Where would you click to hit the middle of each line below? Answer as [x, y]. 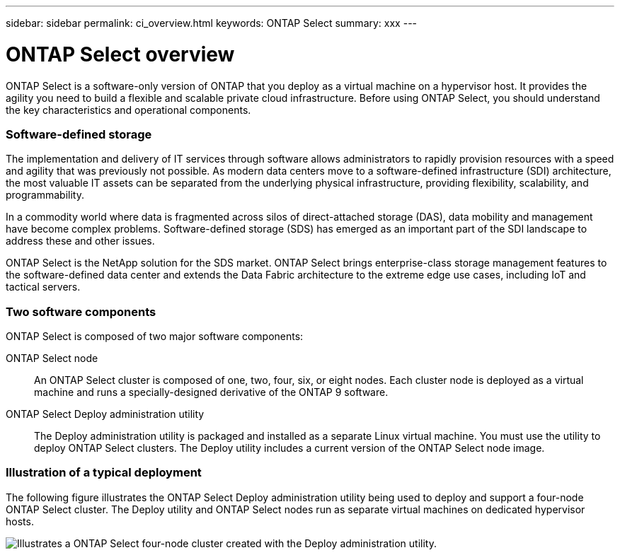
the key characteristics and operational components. [128, 110]
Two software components [81, 311]
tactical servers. [43, 287]
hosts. [20, 521]
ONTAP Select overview [120, 54]
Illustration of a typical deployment [104, 473]
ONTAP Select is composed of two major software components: [155, 336]
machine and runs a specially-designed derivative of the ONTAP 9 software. [211, 392]
